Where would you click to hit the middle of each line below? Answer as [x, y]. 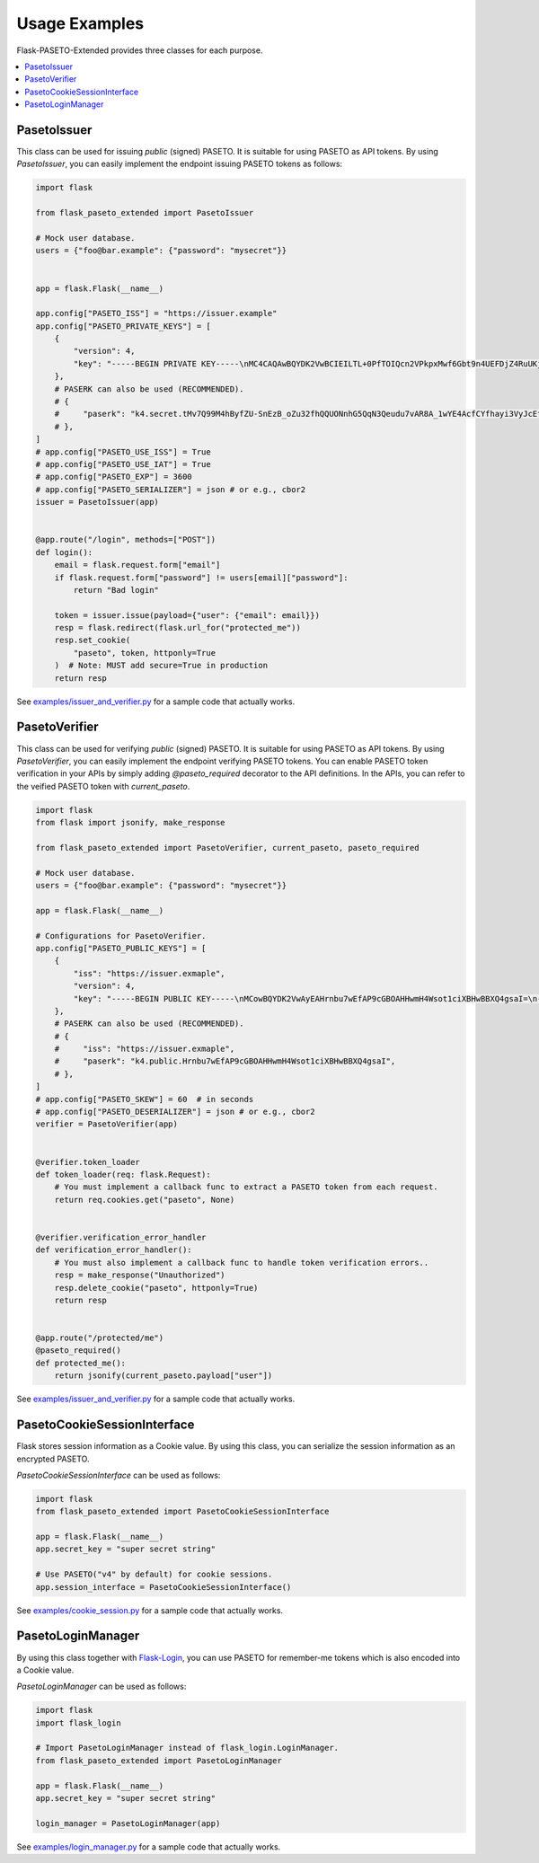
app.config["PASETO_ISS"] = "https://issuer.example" [156, 313]
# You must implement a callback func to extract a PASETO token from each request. [247, 1187]
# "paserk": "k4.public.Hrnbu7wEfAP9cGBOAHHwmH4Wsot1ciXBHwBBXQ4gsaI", [225, 1061]
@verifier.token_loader [88, 1162]
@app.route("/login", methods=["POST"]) [125, 540]
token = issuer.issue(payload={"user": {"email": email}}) [187, 615]
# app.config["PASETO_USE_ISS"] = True [123, 452]
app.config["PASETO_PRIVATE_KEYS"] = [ [123, 326]
